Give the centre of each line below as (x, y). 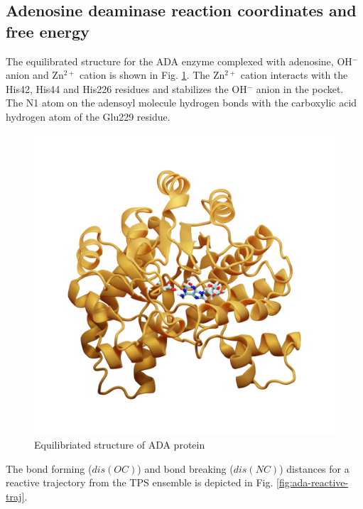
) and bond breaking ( (185, 468)
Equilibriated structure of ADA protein (120, 445)
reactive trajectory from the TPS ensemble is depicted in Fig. (140, 482)
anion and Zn (35, 75)
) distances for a (314, 468)
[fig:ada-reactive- (313, 482)
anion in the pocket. (300, 88)
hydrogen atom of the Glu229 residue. (88, 116)
